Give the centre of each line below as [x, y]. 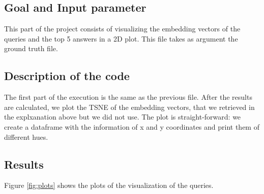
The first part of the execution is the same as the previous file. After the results [128, 97]
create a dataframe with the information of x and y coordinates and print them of [132, 126]
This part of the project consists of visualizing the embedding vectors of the [122, 29]
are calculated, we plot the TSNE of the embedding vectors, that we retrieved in [129, 107]
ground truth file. [31, 48]
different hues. [26, 137]
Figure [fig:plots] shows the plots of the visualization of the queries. [109, 185]
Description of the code [67, 76]
